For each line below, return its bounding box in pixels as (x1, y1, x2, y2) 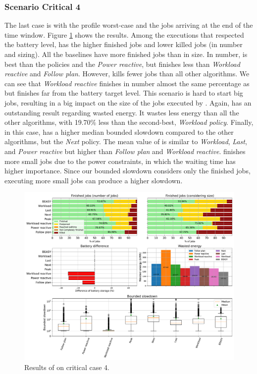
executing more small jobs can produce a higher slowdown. (4, 175, 183, 185)
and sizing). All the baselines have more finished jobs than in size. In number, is (4, 49, 248, 59)
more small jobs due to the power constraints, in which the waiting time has (4, 156, 236, 166)
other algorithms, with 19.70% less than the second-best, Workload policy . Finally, (4, 117, 254, 127)
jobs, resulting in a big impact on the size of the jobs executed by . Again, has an (4, 97, 252, 107)
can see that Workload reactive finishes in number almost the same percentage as (4, 78, 250, 88)
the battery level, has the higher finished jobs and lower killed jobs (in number (4, 39, 243, 50)
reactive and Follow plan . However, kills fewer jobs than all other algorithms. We (4, 68, 250, 79)
